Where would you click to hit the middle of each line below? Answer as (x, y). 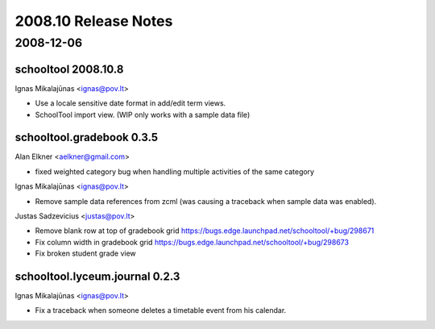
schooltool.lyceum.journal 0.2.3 (97, 276)
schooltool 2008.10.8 (69, 69)
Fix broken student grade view (85, 253)
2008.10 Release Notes (94, 21)
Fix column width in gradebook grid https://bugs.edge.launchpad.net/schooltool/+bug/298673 (192, 242)
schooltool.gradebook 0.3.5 (87, 137)
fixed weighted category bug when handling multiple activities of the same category (174, 171)
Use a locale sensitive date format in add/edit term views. (130, 103)
